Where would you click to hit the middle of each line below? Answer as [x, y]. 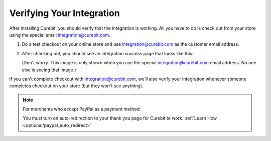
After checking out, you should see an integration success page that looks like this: [108, 53]
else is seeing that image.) [49, 70]
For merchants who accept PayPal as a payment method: [82, 109]
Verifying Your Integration [64, 13]
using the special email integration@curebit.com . [60, 35]
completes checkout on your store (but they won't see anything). [76, 86]
